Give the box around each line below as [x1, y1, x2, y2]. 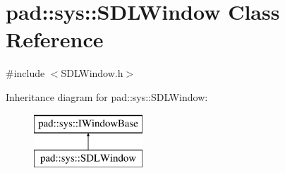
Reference [6, 25, 104, 54]
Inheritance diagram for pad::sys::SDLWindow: [6, 89, 208, 104]
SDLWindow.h [61, 66, 123, 80]
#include [6, 66, 45, 80]
